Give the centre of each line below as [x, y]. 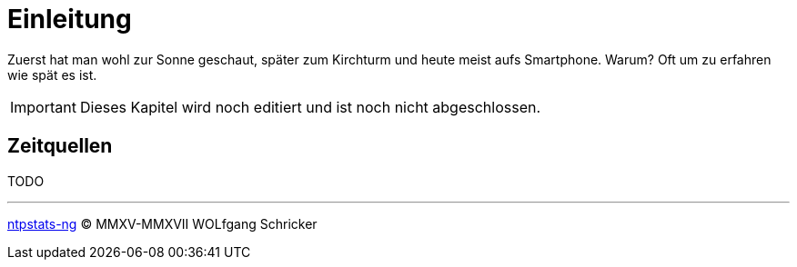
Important [43, 107]
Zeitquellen [60, 146]
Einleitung [70, 19]
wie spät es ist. [52, 74]
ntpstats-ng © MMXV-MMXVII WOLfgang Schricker [162, 223]
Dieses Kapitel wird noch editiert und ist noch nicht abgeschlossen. [310, 107]
